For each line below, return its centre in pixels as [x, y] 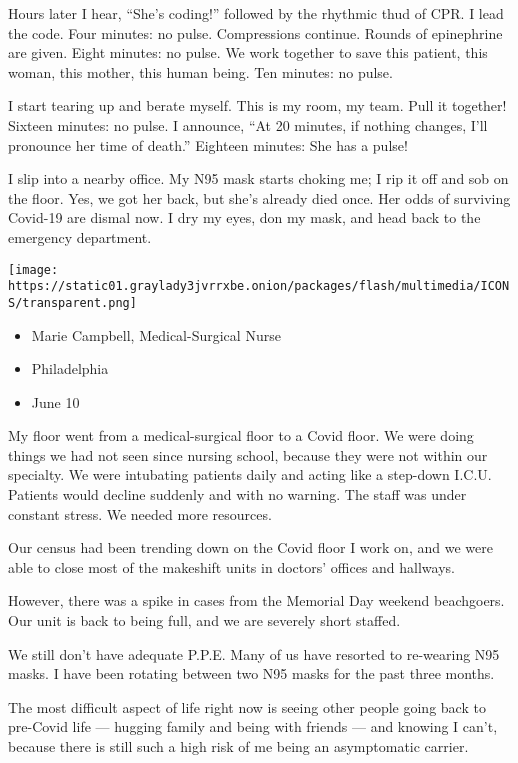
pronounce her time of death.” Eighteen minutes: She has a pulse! [208, 144]
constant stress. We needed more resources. [140, 513]
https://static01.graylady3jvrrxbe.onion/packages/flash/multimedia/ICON [259, 286]
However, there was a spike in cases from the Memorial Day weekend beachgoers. [256, 600]
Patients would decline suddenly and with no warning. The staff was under [237, 494]
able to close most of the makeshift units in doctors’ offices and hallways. [231, 566]
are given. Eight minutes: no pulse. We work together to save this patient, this [248, 52]
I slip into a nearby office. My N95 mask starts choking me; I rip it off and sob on [258, 178]
